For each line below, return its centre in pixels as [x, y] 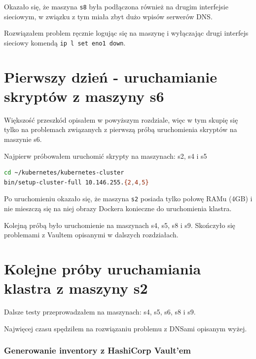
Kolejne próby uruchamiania [103, 269]
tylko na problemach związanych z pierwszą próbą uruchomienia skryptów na [121, 129]
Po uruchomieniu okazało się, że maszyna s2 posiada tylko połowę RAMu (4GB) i [128, 199]
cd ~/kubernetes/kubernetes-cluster [64, 173]
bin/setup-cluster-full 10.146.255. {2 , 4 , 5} [76, 182]
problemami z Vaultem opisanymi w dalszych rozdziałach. [91, 235]
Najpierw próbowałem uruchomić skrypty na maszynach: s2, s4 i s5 [106, 156]
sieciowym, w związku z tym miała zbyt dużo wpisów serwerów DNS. [108, 16]
